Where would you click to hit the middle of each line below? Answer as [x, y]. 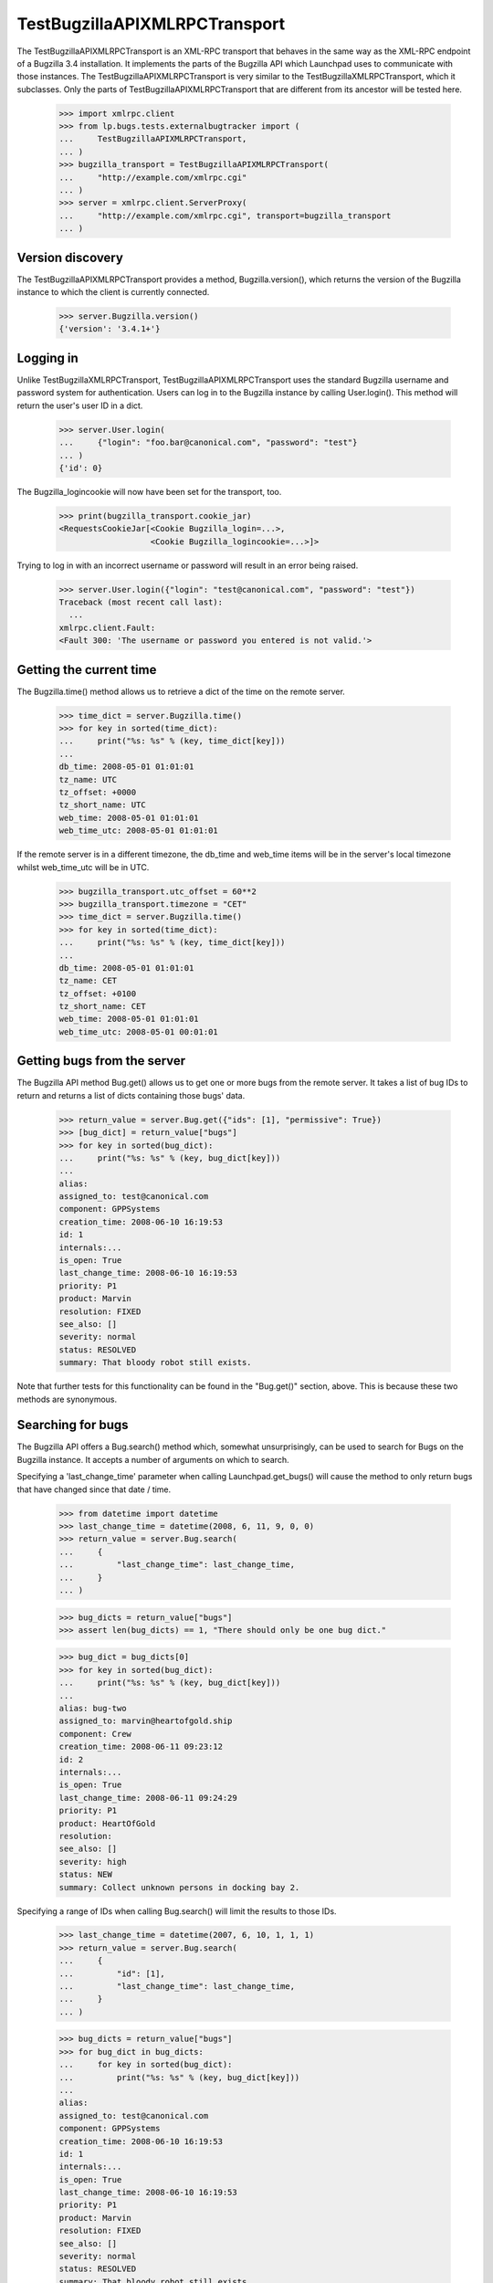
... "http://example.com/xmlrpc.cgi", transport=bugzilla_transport [225, 216]
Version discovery [70, 257]
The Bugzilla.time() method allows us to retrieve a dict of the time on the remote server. [181, 691]
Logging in [48, 358]
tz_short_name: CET [102, 1006]
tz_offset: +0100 [98, 994]
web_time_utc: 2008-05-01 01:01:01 [138, 831]
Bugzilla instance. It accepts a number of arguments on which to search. [153, 1459]
